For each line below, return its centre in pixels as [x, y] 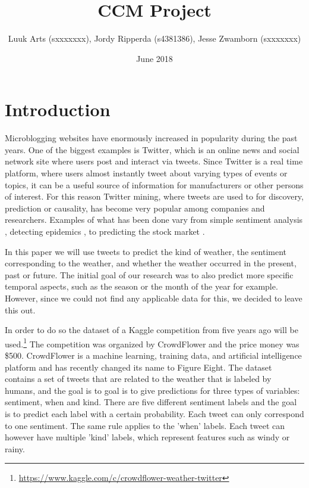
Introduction [58, 109]
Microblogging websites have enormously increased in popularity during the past [151, 138]
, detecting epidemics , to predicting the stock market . [105, 231]
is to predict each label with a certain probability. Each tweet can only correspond [154, 413]
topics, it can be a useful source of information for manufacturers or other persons [154, 184]
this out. [20, 310]
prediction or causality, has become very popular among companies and [135, 208]
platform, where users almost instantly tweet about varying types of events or [146, 173]
